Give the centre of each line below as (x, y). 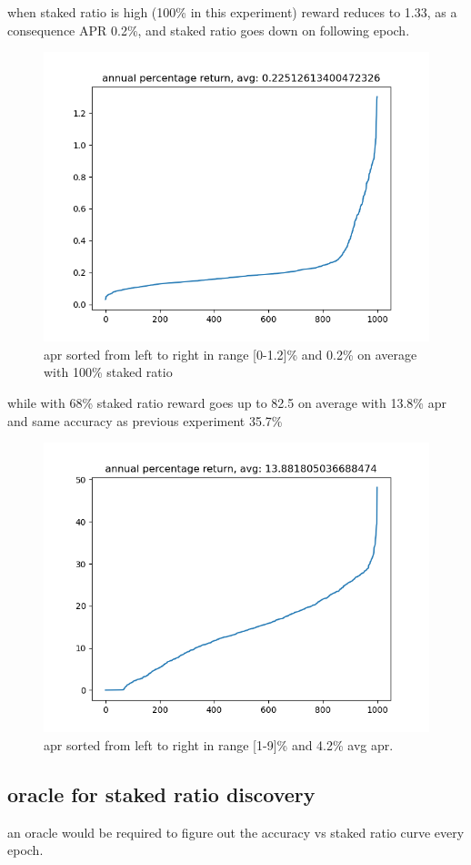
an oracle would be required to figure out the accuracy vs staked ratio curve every (236, 832)
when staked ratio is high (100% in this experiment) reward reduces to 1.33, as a (232, 12)
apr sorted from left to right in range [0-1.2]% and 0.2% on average (230, 354)
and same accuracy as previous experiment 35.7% (145, 420)
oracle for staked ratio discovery (161, 794)
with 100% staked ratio (108, 372)
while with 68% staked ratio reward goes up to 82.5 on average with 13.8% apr (227, 402)
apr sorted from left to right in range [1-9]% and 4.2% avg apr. (219, 744)
